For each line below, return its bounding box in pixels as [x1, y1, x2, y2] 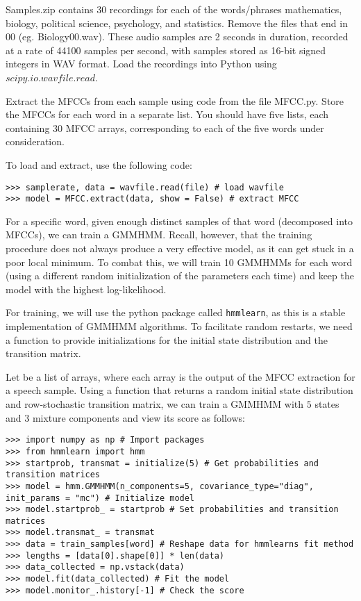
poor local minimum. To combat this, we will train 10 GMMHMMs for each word [6, 254, 353, 269]
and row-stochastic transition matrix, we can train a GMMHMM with [6, 397, 304, 411]
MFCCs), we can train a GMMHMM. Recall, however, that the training [6, 227, 312, 242]
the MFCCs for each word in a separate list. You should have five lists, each [6, 107, 329, 122]
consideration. [6, 134, 65, 149]
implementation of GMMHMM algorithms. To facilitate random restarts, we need [6, 319, 353, 334]
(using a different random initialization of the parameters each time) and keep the [6, 268, 354, 283]
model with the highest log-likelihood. [6, 281, 167, 296]
